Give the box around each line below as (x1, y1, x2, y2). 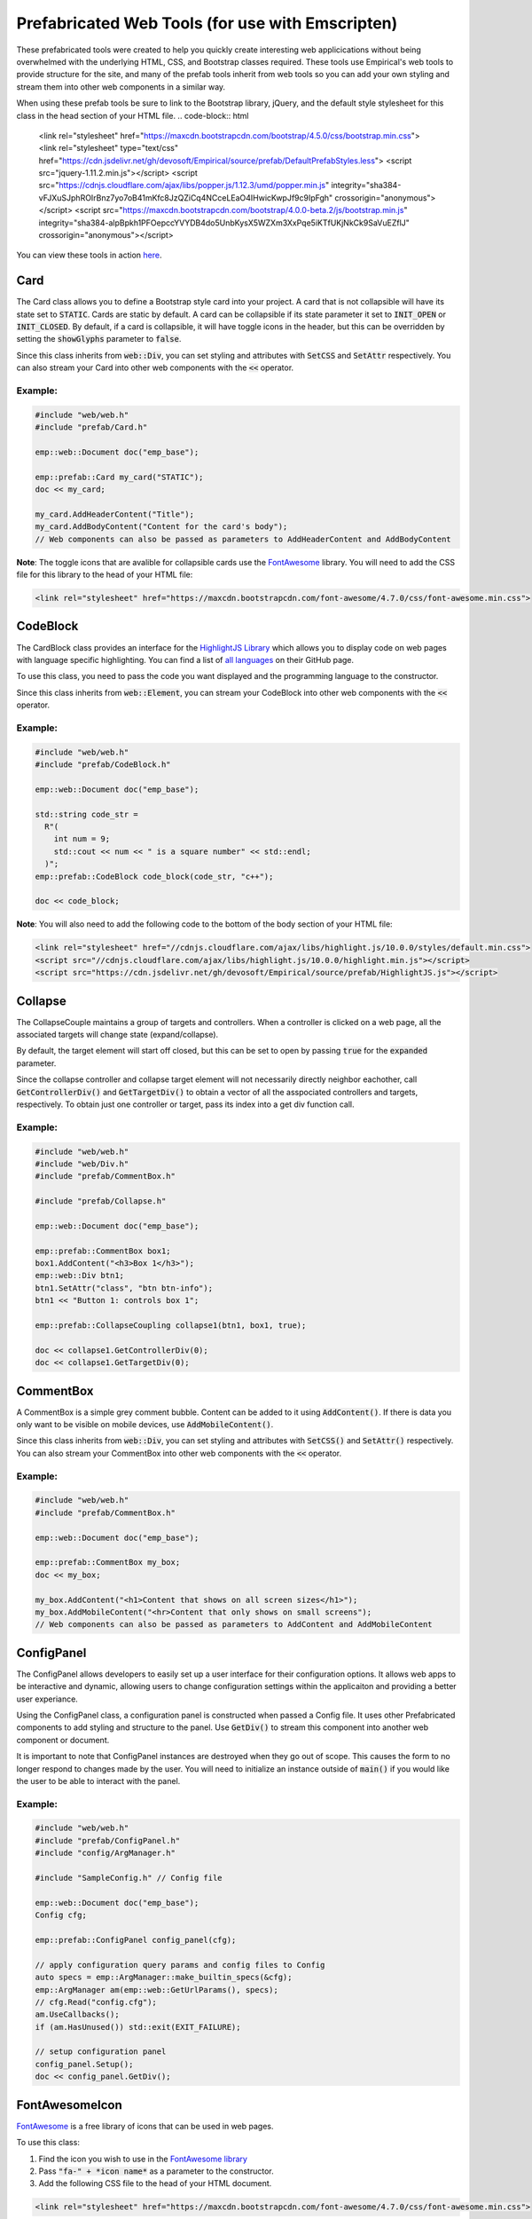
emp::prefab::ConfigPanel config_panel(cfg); (35, 1935, 237, 1945)
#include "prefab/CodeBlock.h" (35, 760, 172, 770)
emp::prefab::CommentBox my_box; (35, 1558, 181, 1568)
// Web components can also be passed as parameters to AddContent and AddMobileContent (35, 1620, 434, 1630)
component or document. (16, 1734, 110, 1745)
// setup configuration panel (35, 2047, 167, 2057)
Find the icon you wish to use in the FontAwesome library (38, 2153, 248, 2164)
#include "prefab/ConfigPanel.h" (35, 1836, 181, 1845)
